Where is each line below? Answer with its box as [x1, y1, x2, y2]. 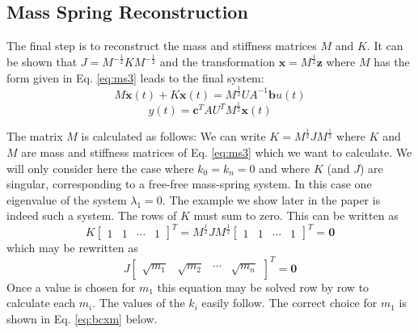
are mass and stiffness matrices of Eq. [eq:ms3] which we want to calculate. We [21, 144, 412, 161]
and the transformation [159, 53, 275, 70]
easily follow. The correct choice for [201, 294, 378, 311]
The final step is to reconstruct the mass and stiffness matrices [6, 37, 317, 54]
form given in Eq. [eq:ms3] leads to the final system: [6, 69, 264, 86]
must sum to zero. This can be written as [193, 207, 399, 224]
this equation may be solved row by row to [157, 278, 369, 295]
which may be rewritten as [6, 239, 138, 256]
